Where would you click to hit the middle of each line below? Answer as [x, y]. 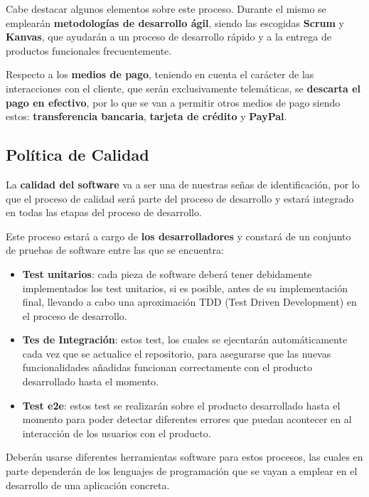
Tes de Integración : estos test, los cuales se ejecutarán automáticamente [185, 340]
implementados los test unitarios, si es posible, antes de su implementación [185, 288]
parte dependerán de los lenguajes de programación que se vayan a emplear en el [182, 471]
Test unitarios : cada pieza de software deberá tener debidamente [167, 273]
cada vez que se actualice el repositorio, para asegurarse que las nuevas [177, 353]
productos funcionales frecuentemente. [89, 50]
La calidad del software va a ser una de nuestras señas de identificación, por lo [183, 184]
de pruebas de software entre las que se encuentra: [115, 250]
